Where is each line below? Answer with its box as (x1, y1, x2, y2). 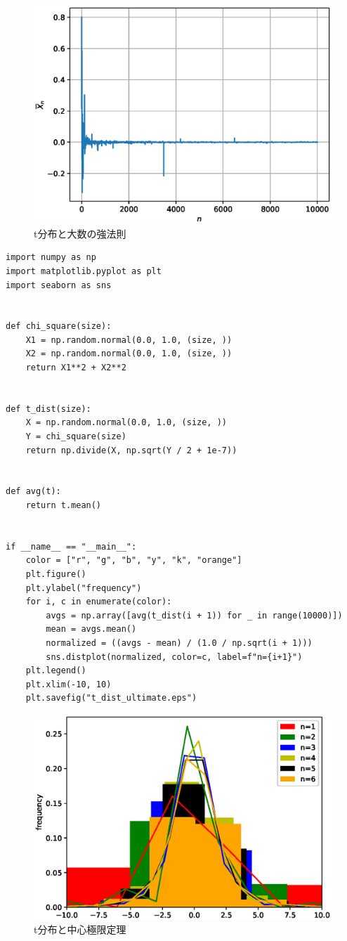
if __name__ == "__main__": (6, 541, 137, 552)
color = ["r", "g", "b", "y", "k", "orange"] (25, 555, 242, 566)
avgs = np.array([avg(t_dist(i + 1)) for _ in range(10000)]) (46, 610, 343, 621)
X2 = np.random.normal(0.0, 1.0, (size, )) (25, 349, 233, 359)
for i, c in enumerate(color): (25, 597, 172, 607)
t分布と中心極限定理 (34, 922, 126, 937)
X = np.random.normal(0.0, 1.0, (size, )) (25, 417, 227, 428)
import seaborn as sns (6, 280, 112, 290)
